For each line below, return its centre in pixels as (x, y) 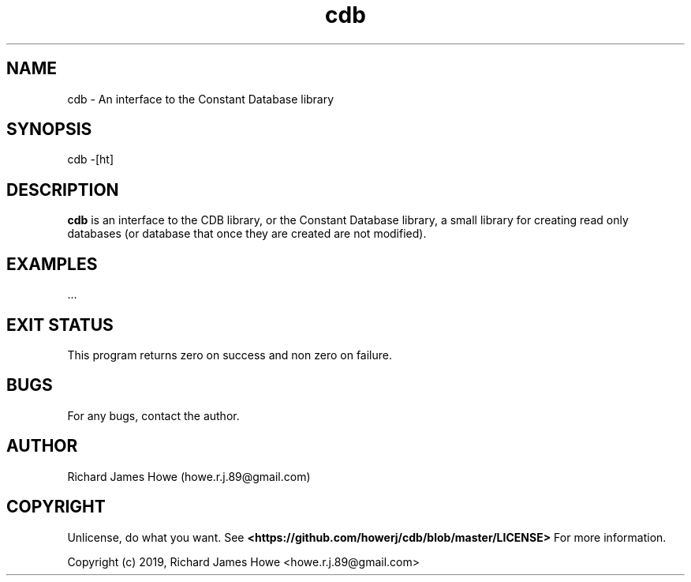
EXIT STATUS (60, 325)
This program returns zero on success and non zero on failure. (230, 355)
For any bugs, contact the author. (153, 415)
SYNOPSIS (49, 130)
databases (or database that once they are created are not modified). (247, 234)
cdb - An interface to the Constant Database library (201, 99)
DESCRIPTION (63, 190)
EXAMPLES (52, 264)
